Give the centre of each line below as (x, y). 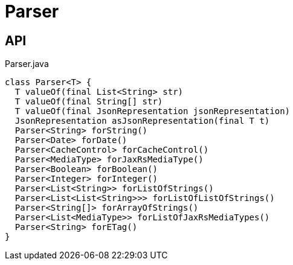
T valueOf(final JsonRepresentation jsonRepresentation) (153, 111)
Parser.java (27, 64)
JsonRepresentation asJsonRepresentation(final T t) (142, 121)
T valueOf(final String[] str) (89, 102)
